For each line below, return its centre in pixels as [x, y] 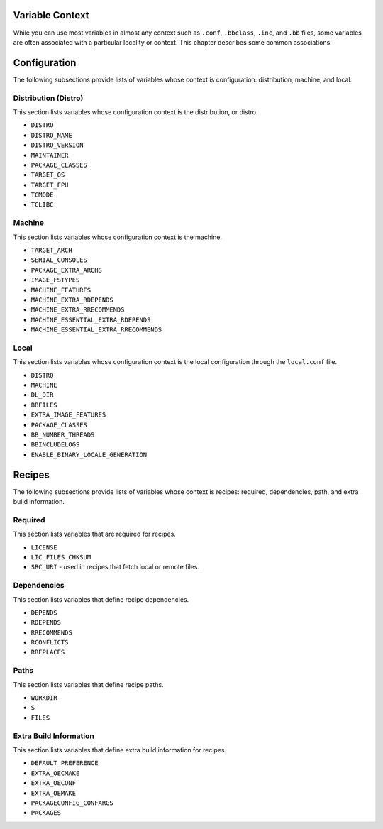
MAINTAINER [50, 155]
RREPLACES [48, 652]
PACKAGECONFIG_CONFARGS [72, 803]
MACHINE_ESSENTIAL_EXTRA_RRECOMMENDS [96, 330]
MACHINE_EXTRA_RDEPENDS [72, 300]
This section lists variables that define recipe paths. [88, 684]
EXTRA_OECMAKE [55, 773]
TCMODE [42, 195]
